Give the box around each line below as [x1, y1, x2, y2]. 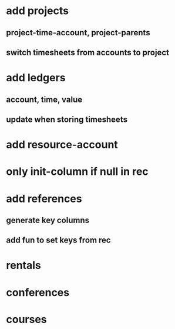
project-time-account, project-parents [6, 28, 151, 38]
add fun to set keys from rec [6, 235, 111, 245]
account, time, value [6, 94, 83, 104]
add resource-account [6, 138, 119, 151]
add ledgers [6, 71, 66, 85]
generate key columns [6, 215, 90, 225]
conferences [6, 285, 69, 299]
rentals [6, 259, 41, 272]
